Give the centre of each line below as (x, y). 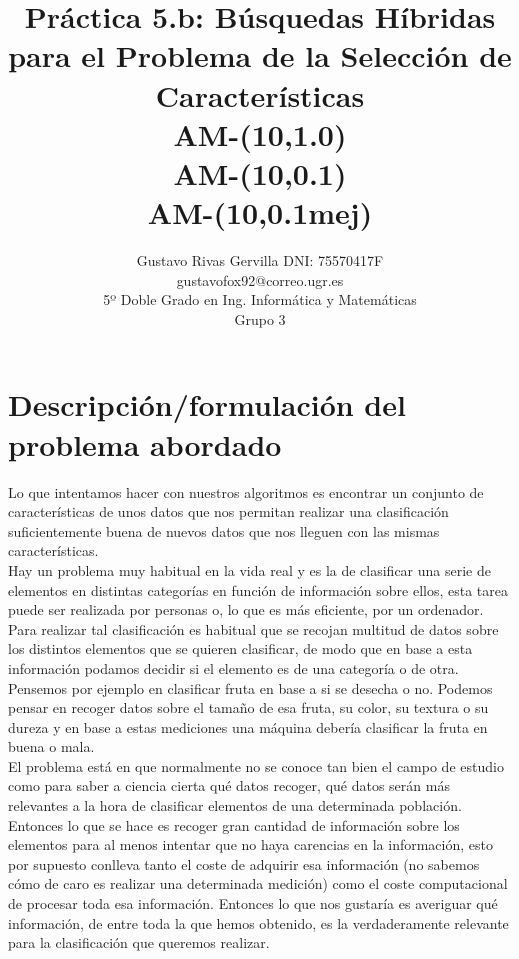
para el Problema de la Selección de (260, 55)
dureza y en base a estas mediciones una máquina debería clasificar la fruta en (248, 726)
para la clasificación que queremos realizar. (139, 942)
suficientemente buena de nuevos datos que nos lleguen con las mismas (224, 530)
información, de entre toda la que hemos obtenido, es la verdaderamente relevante (258, 922)
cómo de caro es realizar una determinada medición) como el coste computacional (258, 883)
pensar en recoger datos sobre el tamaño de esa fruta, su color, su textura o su (248, 707)
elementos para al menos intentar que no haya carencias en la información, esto (250, 844)
